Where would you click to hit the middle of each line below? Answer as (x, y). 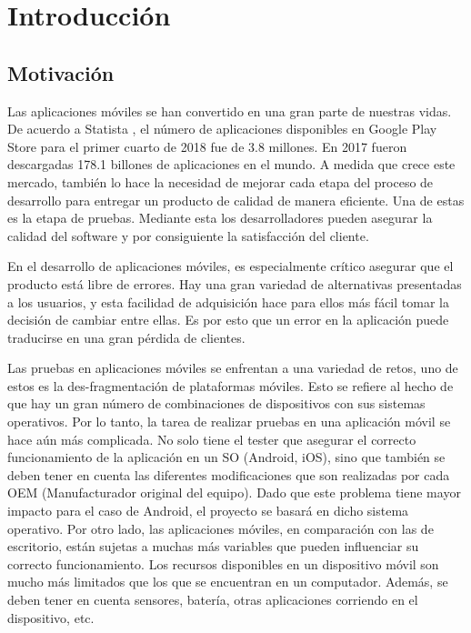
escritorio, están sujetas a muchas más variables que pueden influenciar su (213, 546)
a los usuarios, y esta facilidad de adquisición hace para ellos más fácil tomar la (228, 301)
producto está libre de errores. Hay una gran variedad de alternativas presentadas (235, 283)
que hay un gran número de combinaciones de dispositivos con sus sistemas (216, 403)
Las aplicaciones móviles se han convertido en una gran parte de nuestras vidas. (230, 111)
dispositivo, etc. (51, 617)
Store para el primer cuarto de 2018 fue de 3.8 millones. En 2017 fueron (207, 146)
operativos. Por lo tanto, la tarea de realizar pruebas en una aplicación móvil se (229, 422)
